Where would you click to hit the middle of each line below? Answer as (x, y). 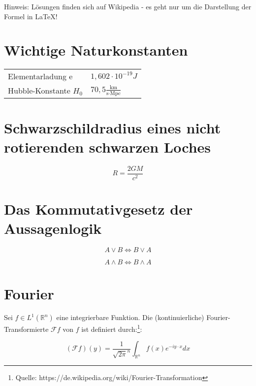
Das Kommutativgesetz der (98, 209)
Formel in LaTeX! (31, 16)
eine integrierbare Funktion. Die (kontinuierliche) (130, 317)
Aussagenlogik (53, 228)
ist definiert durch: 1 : (112, 328)
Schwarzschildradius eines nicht (112, 127)
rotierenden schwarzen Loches (108, 146)
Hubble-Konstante (39, 91)
